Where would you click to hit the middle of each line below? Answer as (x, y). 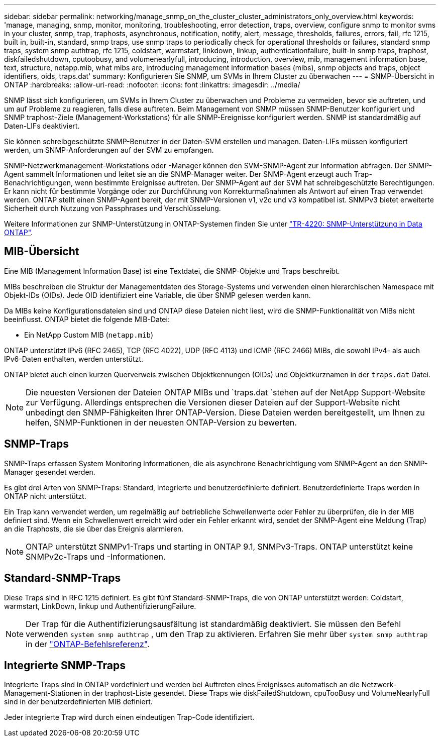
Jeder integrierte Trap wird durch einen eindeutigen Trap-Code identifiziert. (129, 717)
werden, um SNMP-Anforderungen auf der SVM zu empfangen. (109, 150)
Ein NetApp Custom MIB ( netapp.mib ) (89, 335)
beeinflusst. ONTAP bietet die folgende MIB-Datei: (87, 319)
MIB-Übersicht (42, 252)
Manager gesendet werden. (50, 472)
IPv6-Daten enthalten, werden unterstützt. (74, 359)
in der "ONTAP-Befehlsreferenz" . (88, 644)
